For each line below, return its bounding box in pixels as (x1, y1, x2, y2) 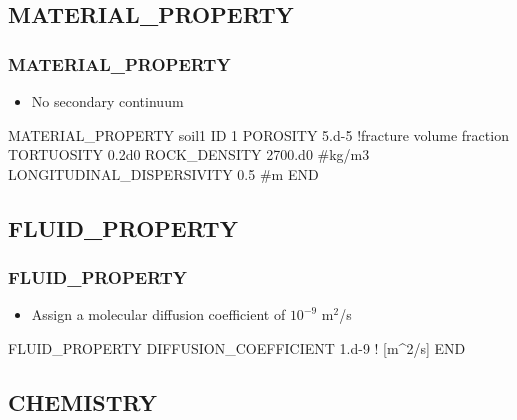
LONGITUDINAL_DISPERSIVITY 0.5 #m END (8, 163, 319, 184)
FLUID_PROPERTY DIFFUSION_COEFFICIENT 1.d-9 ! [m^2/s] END (8, 337, 466, 358)
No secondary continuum (31, 91, 184, 111)
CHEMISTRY (8, 386, 157, 417)
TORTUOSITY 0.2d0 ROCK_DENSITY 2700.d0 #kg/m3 (8, 144, 370, 165)
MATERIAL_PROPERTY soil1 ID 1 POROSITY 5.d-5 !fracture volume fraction (8, 124, 509, 145)
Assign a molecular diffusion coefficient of (31, 304, 286, 325)
